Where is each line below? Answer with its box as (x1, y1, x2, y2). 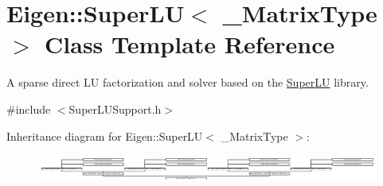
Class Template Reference (45, 28, 335, 60)
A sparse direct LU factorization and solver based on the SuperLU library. (6, 74, 369, 91)
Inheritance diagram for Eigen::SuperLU (6, 127, 203, 144)
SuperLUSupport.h (68, 100, 162, 117)
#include (6, 100, 51, 117)
